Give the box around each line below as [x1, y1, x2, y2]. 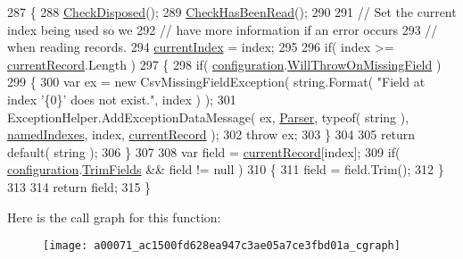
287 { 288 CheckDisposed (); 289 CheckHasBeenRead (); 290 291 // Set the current [7, 3, 457, 21]
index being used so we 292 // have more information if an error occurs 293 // [7, 20, 438, 38]
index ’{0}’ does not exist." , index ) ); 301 [7, 89, 236, 108]
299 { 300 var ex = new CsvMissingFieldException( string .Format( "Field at [7, 72, 426, 91]
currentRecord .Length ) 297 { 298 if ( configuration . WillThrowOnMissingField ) [7, 54, 442, 73]
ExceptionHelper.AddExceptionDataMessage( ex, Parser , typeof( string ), [7, 107, 409, 126]
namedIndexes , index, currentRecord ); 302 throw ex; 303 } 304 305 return [7, 125, 416, 144]
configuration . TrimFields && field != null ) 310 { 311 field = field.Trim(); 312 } [7, 160, 444, 179]
